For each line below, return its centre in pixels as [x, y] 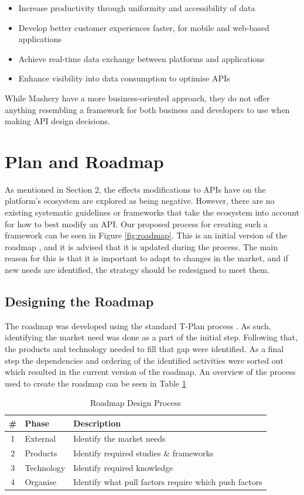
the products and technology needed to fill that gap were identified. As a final [144, 349]
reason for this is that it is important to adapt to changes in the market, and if [146, 258]
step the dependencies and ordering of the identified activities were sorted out [144, 360]
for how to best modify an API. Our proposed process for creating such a [136, 223]
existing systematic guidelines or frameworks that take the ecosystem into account [152, 212]
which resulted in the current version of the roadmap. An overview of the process [150, 372]
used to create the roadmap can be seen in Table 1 [95, 383]
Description [97, 423]
